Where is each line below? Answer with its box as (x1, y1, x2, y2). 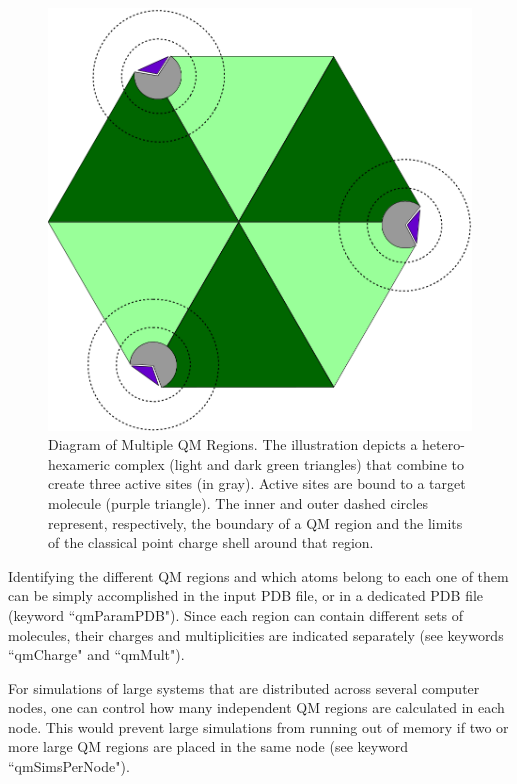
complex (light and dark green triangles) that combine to (114, 453, 464, 474)
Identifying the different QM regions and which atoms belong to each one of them (8, 565, 509, 586)
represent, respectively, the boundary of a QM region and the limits (48, 512, 463, 533)
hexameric (48, 453, 110, 474)
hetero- (422, 434, 465, 455)
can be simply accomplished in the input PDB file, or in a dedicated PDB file (8, 585, 484, 606)
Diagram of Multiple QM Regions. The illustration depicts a (48, 434, 418, 455)
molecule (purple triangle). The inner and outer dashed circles (48, 492, 428, 513)
